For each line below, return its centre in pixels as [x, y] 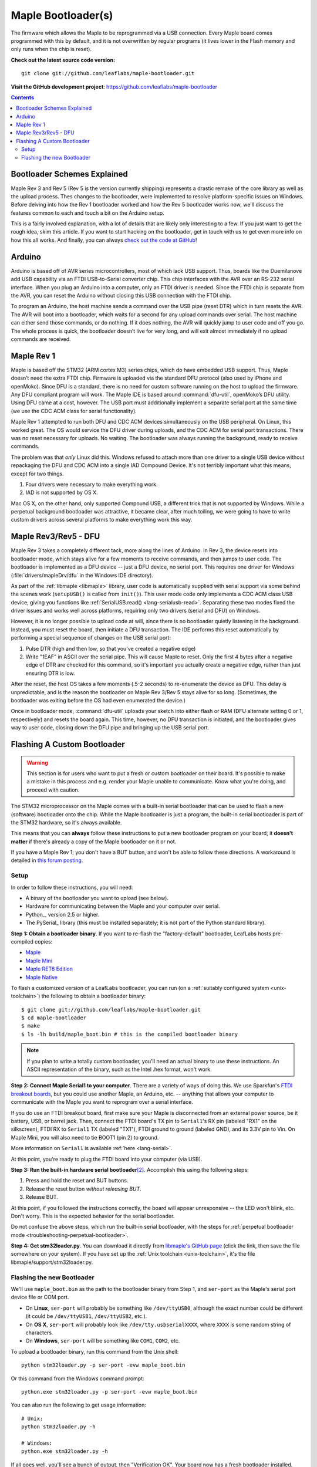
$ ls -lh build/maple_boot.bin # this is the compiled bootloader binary [130, 1034]
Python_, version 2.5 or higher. [63, 914]
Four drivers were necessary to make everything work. [92, 484]
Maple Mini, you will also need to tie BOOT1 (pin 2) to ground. [85, 1137]
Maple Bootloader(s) [62, 15]
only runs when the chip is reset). [51, 49]
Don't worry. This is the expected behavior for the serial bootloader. [93, 1216]
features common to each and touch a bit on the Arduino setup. [87, 213]
